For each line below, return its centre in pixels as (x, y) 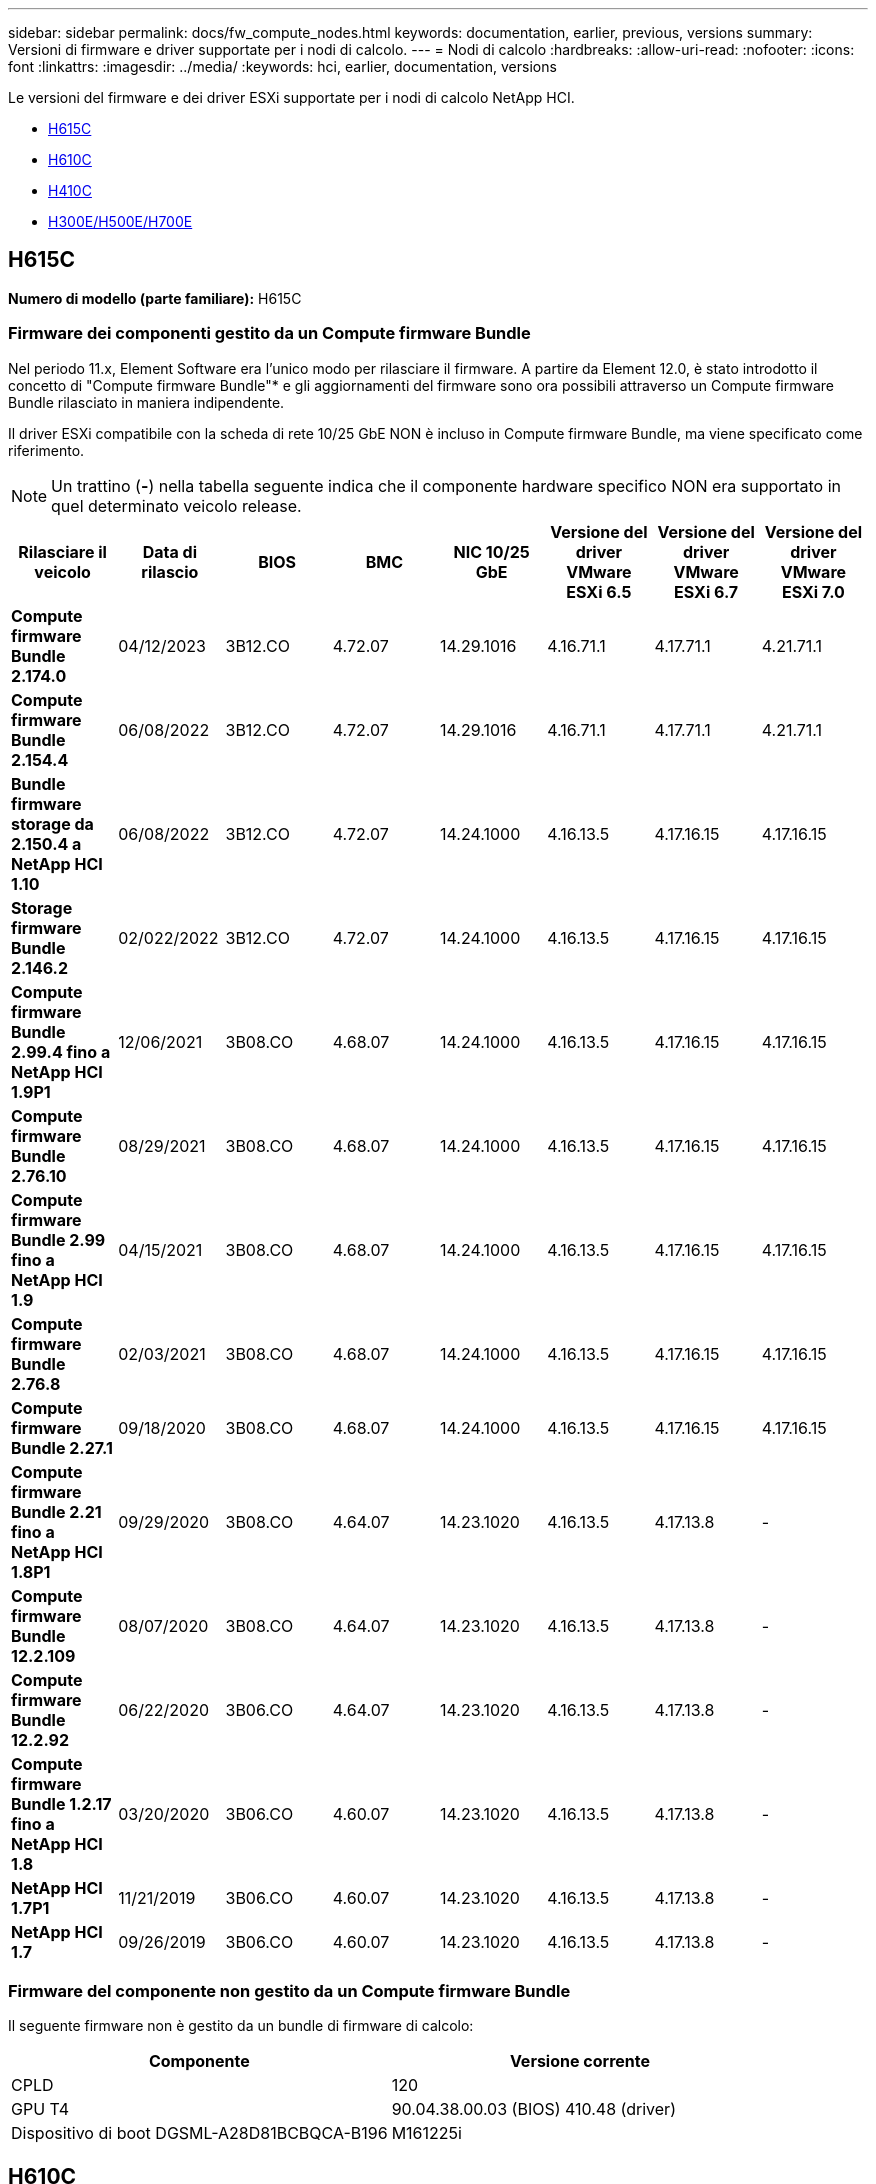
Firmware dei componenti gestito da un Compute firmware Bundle (269, 333)
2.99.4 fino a (61, 1051)
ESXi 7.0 (813, 591)
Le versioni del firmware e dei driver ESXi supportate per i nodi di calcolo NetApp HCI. (291, 97)
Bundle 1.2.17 (61, 1803)
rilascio (170, 571)
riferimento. (46, 450)
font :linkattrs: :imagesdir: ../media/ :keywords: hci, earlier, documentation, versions (282, 66)
